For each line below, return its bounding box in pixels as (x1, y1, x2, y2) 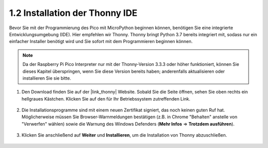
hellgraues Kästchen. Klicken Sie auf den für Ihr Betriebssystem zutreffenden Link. (21, 96, 191, 101)
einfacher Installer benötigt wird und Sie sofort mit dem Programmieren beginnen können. (9, 39, 193, 45)
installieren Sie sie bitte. (22, 75, 71, 81)
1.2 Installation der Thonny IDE (9, 7, 137, 18)
